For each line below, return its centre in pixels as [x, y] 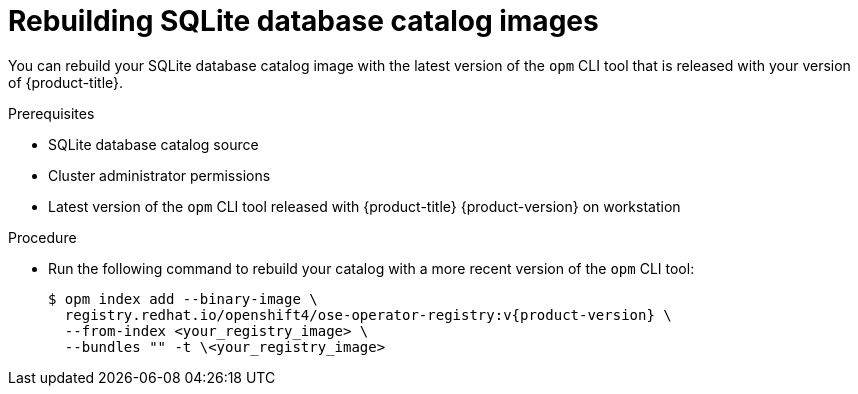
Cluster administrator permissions [159, 175]
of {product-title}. [66, 82]
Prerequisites [51, 113]
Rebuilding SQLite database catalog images [303, 21]
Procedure [42, 237]
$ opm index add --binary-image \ [183, 298]
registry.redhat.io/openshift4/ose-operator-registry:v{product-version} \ [368, 314]
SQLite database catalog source [153, 144]
